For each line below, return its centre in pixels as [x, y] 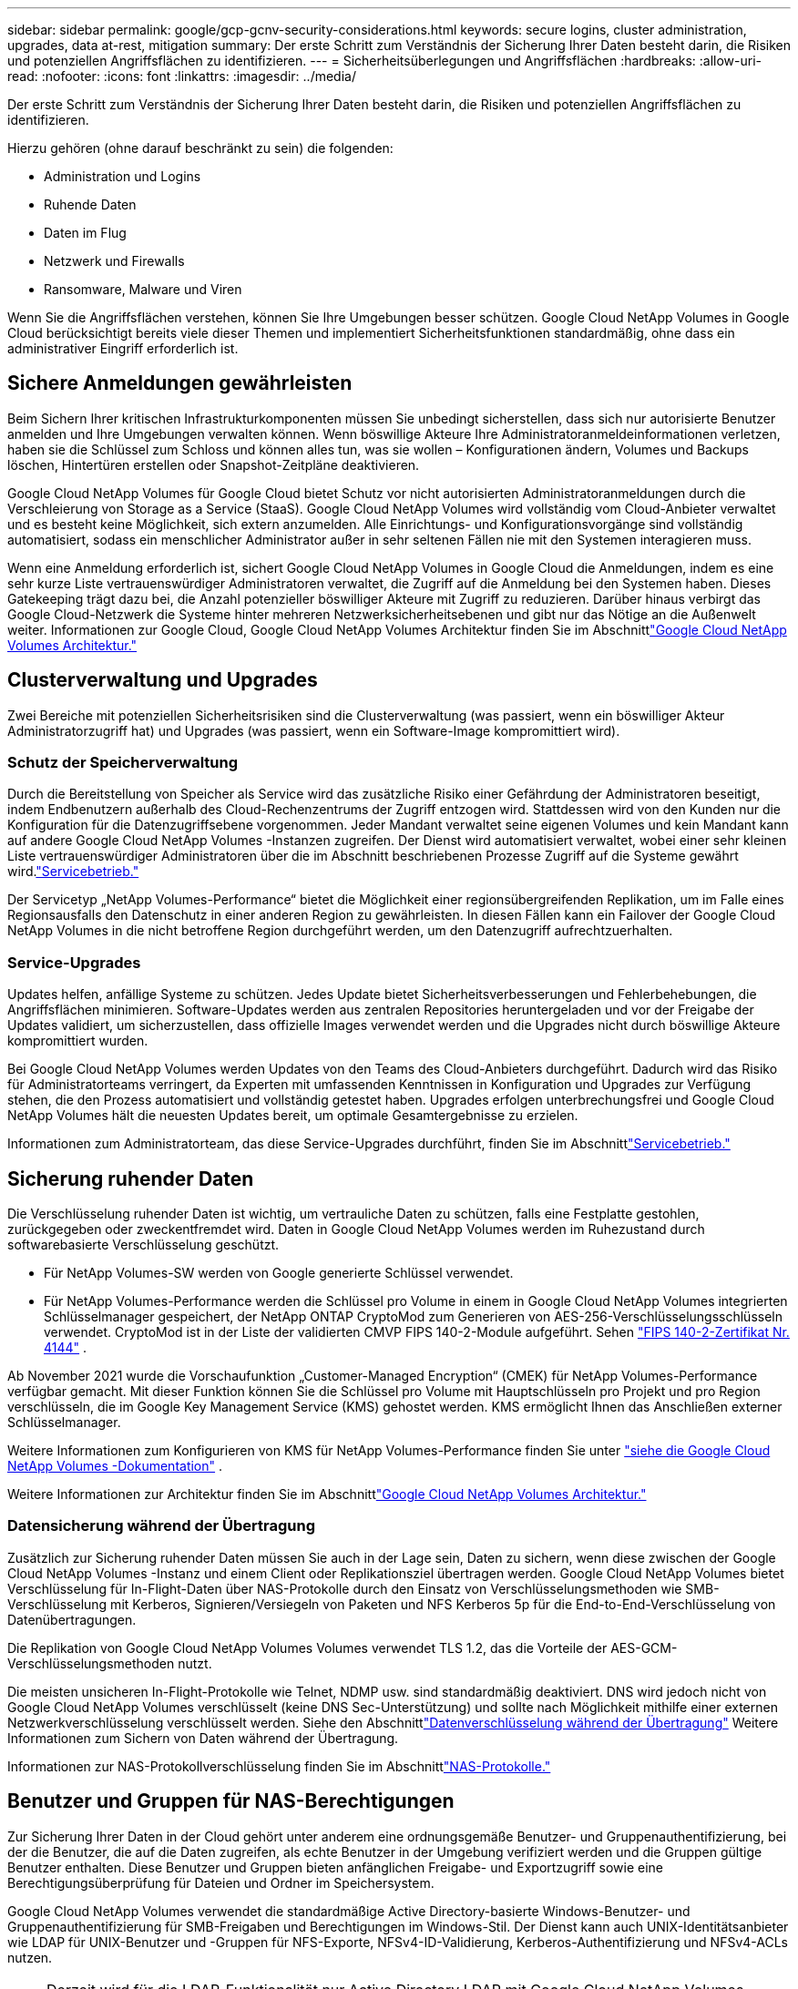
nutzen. [30, 1957]
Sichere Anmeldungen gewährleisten [180, 383]
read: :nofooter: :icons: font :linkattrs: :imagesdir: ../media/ [182, 76]
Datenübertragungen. [72, 1619]
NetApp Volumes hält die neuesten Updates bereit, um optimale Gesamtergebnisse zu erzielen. [293, 1116]
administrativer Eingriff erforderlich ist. [123, 348]
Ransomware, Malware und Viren [143, 289]
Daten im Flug [85, 233]
